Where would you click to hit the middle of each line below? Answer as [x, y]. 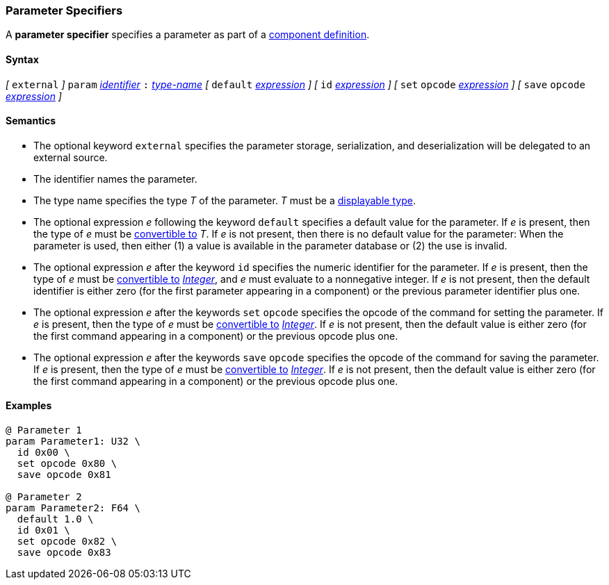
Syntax [22, 59]
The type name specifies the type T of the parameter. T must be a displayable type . [225, 200]
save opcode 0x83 [64, 553]
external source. [71, 157]
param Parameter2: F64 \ [73, 508]
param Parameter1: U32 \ [73, 442]
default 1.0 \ [55, 519]
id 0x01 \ [43, 530]
